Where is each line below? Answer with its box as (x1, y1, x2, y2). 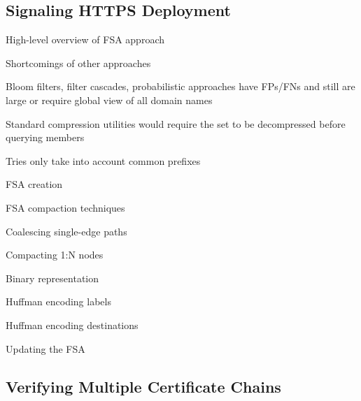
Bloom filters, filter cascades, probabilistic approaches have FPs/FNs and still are (6, 79, 355, 94)
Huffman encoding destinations (6, 317, 139, 332)
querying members (6, 130, 85, 145)
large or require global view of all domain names (6, 92, 213, 107)
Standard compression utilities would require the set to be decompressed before (6, 116, 346, 131)
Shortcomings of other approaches (6, 55, 151, 70)
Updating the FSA (6, 341, 85, 356)
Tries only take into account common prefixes (6, 153, 201, 168)
